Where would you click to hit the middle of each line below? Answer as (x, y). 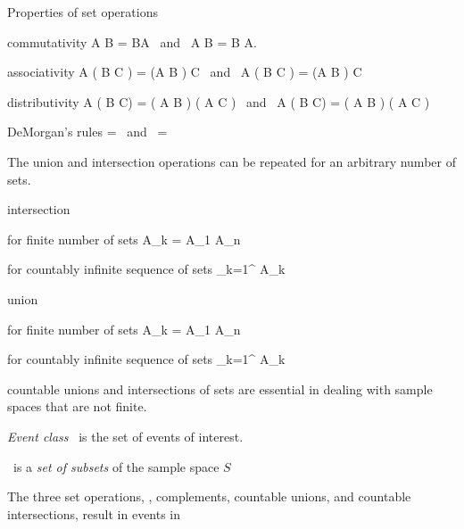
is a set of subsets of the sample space (116, 466)
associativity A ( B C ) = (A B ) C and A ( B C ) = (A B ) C (185, 72)
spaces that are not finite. (77, 406)
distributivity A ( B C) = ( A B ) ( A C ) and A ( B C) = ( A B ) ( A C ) (219, 101)
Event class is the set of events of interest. (125, 436)
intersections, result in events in (94, 513)
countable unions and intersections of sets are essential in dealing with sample (220, 388)
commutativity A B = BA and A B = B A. (132, 41)
